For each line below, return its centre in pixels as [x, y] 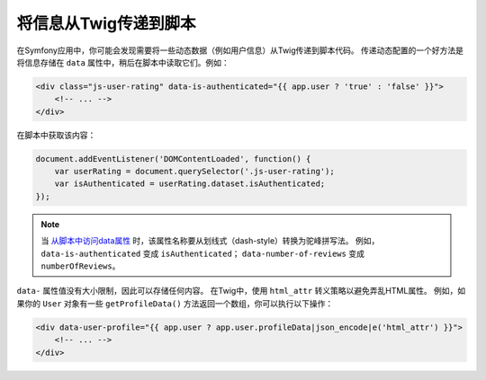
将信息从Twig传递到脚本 [107, 23]
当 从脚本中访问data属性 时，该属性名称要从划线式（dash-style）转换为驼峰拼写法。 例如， [210, 241]
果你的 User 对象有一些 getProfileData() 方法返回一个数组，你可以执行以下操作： [175, 303]
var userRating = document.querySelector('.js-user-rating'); [194, 172]
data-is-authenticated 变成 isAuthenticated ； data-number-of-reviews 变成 [202, 253]
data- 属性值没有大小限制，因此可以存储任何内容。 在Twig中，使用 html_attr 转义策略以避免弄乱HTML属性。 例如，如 [241, 291]
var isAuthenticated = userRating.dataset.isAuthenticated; [190, 184]
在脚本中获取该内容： [56, 135]
